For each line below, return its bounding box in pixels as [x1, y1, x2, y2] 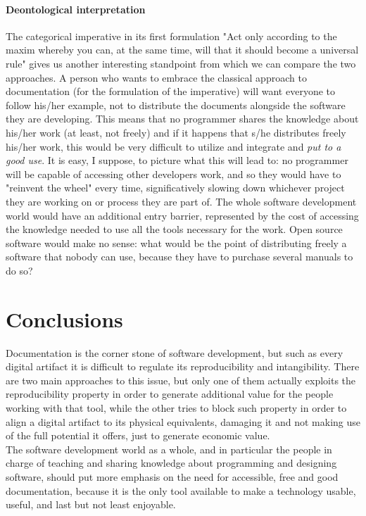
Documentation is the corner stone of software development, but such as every [6, 345, 343, 360]
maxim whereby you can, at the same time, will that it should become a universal [6, 42, 359, 57]
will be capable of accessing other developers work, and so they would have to [6, 166, 341, 181]
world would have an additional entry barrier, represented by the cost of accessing [6, 208, 359, 222]
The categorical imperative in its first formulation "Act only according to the [6, 28, 337, 43]
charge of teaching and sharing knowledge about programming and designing [6, 455, 337, 470]
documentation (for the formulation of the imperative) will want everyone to [6, 84, 336, 99]
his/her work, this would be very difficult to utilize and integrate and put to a [6, 139, 341, 153]
